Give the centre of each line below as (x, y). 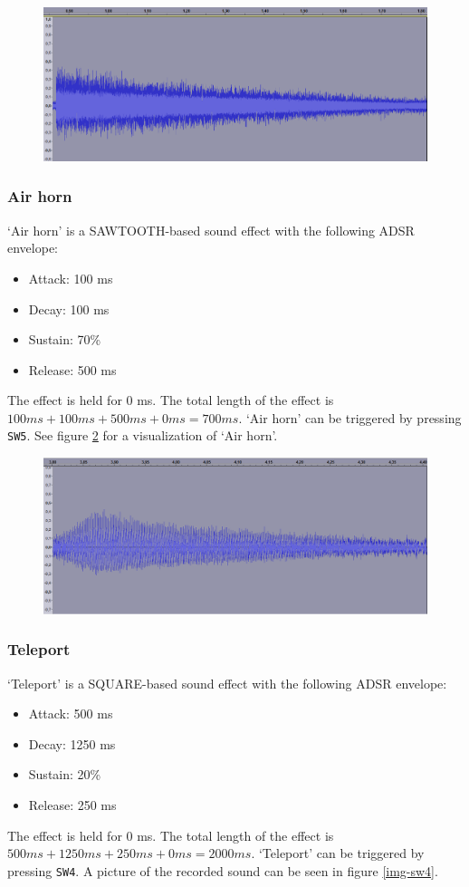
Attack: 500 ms (71, 713)
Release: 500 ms (72, 369)
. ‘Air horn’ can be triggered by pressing (350, 417)
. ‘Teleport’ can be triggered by (338, 853)
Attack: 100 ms (71, 278)
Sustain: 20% (65, 774)
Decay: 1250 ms (72, 743)
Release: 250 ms (72, 804)
